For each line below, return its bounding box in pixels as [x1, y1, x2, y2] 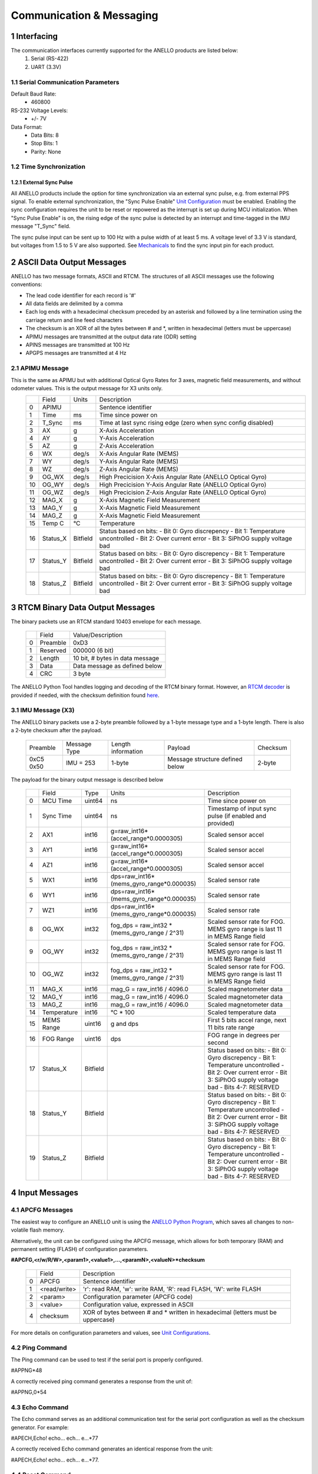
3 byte [72, 670, 91, 678]
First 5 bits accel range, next [207, 1016, 287, 1024]
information [111, 747, 144, 755]
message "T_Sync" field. [11, 223, 71, 230]
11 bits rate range [207, 1023, 254, 1031]
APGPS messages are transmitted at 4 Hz [25, 350, 127, 357]
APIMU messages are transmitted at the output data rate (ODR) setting [25, 333, 197, 340]
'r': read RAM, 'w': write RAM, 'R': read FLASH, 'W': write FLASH [82, 1285, 261, 1293]
